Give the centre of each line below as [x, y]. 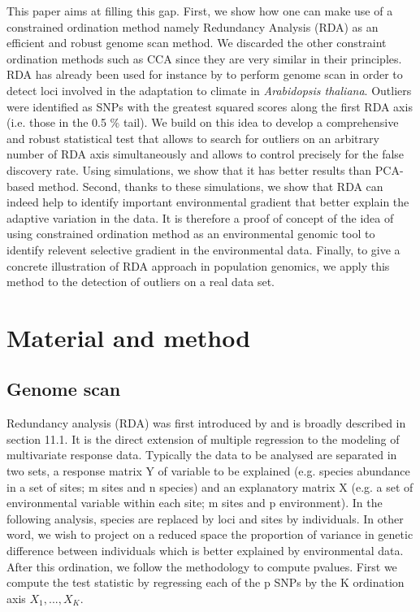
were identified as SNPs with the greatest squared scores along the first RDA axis [210, 106]
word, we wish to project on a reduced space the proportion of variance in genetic [210, 534]
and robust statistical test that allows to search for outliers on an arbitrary [193, 138]
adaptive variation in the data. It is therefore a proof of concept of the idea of [200, 217]
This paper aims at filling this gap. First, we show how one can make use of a [200, 11]
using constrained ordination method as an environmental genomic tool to [191, 234]
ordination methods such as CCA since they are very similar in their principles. [204, 58]
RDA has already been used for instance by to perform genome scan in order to [205, 74]
